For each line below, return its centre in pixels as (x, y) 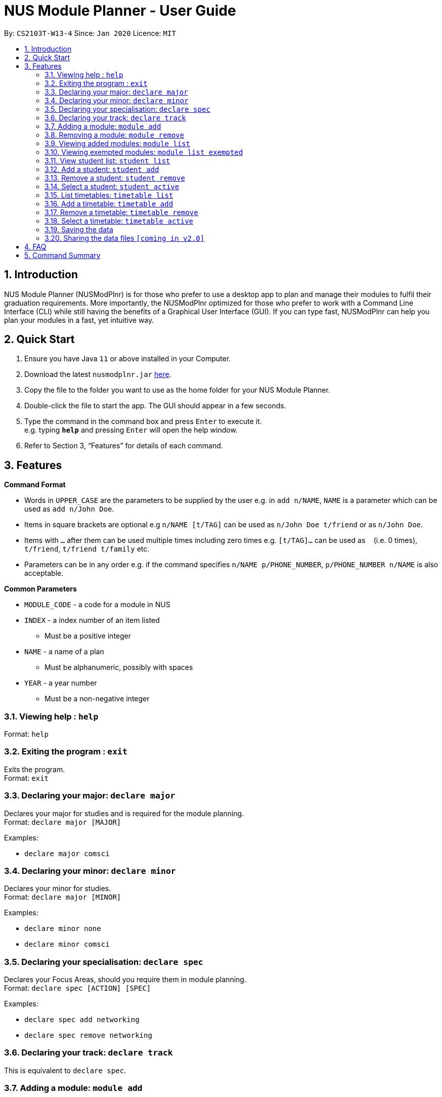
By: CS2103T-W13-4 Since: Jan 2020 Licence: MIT (90, 33)
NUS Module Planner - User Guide (120, 11)
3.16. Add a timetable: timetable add (109, 203)
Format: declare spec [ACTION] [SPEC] (78, 988)
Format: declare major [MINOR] (63, 897)
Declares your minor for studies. (58, 889)
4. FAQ (35, 246)
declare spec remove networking (88, 1036)
